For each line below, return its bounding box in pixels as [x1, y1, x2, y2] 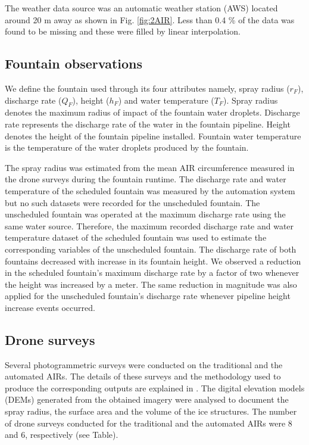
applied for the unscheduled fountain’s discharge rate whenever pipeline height [5, 290, 291, 302]
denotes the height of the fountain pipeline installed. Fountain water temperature [5, 129, 301, 142]
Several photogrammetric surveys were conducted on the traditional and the [5, 358, 283, 371]
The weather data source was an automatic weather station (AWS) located [5, 2, 278, 14]
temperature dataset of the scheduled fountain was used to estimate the [5, 231, 267, 244]
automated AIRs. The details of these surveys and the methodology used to [5, 370, 281, 382]
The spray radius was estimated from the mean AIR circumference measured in [5, 161, 295, 173]
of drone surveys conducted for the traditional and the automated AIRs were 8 [5, 416, 292, 429]
